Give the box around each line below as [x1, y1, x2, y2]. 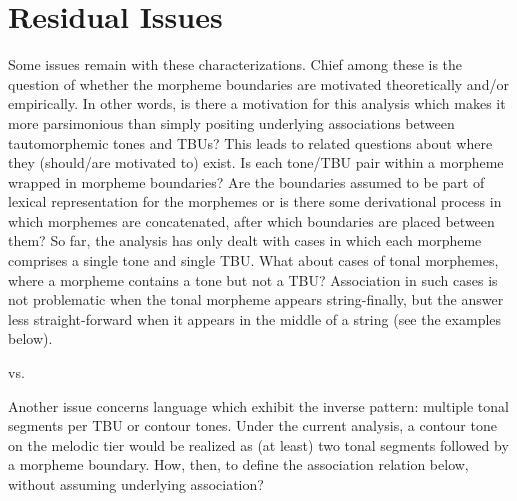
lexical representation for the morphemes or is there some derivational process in [8, 191, 502, 212]
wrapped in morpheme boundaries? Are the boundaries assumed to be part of [8, 171, 485, 192]
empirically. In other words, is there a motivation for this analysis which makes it [8, 93, 506, 114]
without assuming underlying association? [8, 474, 264, 494]
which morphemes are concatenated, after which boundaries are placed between [8, 210, 495, 231]
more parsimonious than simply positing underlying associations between [8, 112, 455, 133]
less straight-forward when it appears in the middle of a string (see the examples [8, 308, 502, 329]
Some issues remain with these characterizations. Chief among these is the [8, 54, 463, 75]
